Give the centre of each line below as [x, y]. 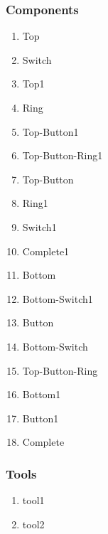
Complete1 [46, 251]
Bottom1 [42, 394]
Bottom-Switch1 [58, 298]
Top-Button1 [50, 131]
